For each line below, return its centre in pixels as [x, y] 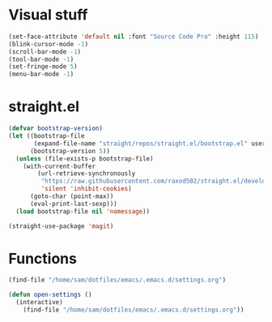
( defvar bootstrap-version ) [56, 129]
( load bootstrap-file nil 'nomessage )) [83, 211]
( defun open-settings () [50, 295]
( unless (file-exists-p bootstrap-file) [85, 159]
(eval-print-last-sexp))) [73, 204]
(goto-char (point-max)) [72, 196]
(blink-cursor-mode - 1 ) [49, 44]
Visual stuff [48, 15]
